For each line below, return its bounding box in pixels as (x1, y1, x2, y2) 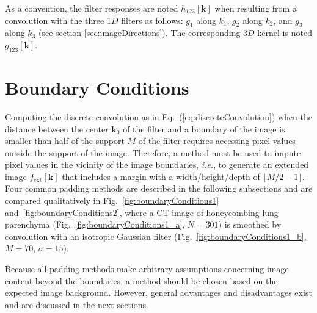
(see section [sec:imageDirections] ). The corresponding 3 (38, 26, 248, 39)
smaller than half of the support (5, 134, 125, 147)
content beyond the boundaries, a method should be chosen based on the (5, 274, 278, 287)
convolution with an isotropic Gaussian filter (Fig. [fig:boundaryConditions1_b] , (5, 229, 307, 242)
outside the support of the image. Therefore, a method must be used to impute (5, 146, 301, 159)
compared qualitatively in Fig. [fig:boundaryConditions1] (5, 194, 219, 207)
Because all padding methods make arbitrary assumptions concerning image (5, 262, 289, 275)
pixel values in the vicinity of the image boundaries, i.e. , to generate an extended (5, 158, 309, 171)
